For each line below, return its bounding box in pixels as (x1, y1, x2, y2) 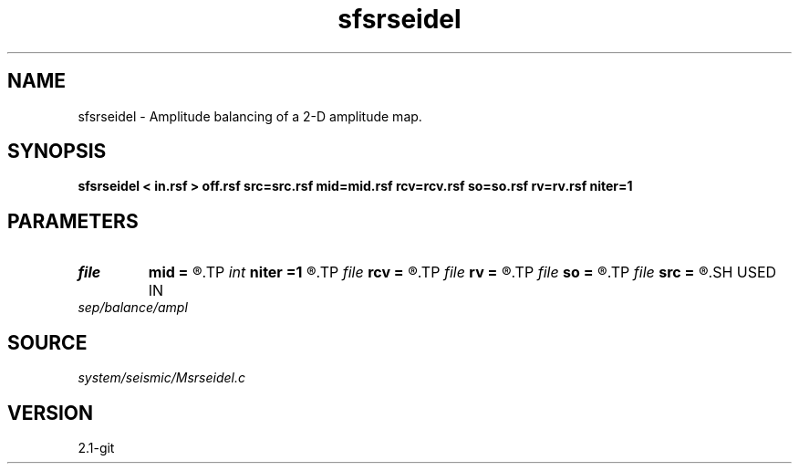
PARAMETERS (7, 209, 139, 233)
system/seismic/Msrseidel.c (78, 370, 245, 386)
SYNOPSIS (7, 140, 107, 163)
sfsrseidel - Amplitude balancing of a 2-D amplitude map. (78, 108, 422, 124)
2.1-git (78, 439, 115, 455)
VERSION (7, 401, 94, 424)
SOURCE (7, 330, 88, 354)
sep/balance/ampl (78, 299, 188, 316)
